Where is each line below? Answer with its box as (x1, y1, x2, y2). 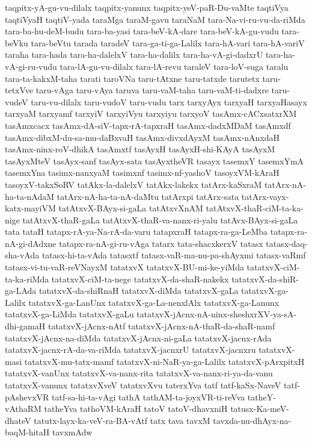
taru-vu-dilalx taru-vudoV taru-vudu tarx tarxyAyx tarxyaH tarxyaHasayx (31, 95, 307, 108)
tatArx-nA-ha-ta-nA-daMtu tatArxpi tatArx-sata (57, 190, 239, 202)
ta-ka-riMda (5, 272, 49, 285)
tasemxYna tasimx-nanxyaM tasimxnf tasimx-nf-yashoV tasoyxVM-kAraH (5, 166, 280, 179)
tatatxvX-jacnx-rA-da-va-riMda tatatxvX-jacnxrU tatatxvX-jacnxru (5, 343, 256, 356)
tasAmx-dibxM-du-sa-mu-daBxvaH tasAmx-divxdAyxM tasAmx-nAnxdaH (5, 131, 280, 143)
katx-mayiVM (5, 202, 56, 214)
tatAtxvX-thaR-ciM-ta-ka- (206, 202, 304, 214)
